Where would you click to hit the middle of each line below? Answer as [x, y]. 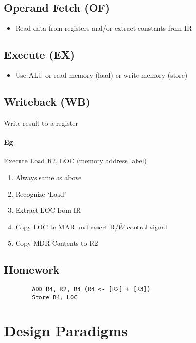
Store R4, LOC [55, 297]
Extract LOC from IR [48, 210]
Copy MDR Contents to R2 [57, 243]
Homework [32, 269]
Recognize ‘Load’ [41, 194]
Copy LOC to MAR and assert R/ [67, 226]
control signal [147, 226]
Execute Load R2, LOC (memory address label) [76, 161]
